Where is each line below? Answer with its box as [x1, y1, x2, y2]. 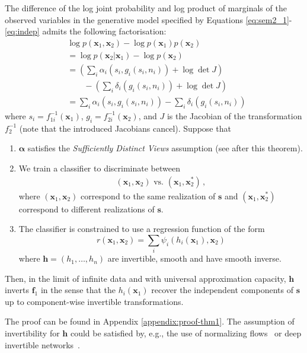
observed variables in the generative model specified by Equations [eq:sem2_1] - [5, 13, 292, 26]
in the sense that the [40, 284, 116, 296]
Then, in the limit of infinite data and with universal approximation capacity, [5, 272, 286, 284]
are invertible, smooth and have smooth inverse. [107, 252, 282, 265]
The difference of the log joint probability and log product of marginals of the [5, 2, 287, 14]
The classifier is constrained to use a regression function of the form [18, 222, 265, 235]
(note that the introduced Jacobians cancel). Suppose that [19, 122, 231, 134]
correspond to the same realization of [81, 189, 216, 202]
